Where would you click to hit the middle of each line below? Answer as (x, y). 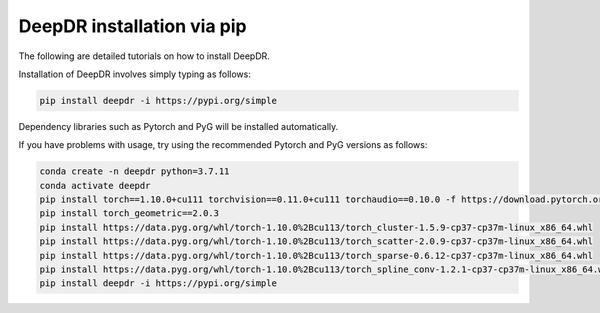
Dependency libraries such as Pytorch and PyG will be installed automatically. (178, 126)
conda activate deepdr (95, 185)
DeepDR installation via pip (132, 26)
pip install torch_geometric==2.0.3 (129, 213)
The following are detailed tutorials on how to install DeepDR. (144, 56)
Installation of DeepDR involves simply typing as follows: (135, 74)
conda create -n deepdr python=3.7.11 (134, 171)
